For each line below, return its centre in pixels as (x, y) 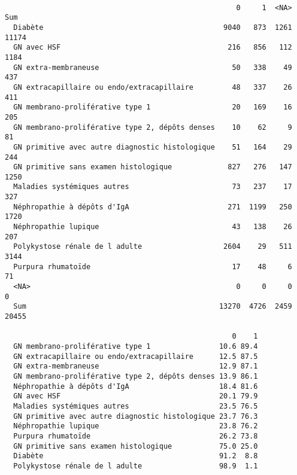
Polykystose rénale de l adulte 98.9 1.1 (136, 466)
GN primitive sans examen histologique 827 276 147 (153, 167)
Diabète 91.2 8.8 (136, 456)
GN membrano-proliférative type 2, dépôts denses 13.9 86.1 (136, 376)
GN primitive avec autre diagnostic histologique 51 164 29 (153, 147)
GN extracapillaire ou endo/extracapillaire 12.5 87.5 (136, 356)
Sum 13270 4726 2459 (153, 307)
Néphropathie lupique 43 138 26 (153, 227)
